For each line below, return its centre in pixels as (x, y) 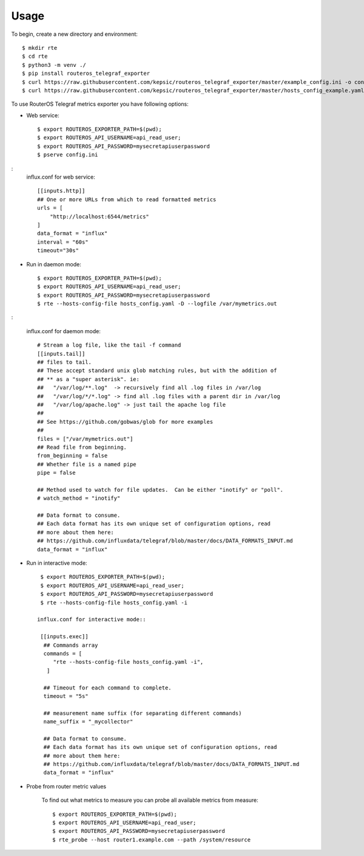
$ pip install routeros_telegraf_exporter (86, 74)
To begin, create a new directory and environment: (74, 34)
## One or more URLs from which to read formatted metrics (127, 199)
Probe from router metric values (66, 786)
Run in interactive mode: (57, 563)
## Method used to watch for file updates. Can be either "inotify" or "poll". (160, 490)
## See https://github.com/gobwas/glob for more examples (125, 422)
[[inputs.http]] (61, 191)
